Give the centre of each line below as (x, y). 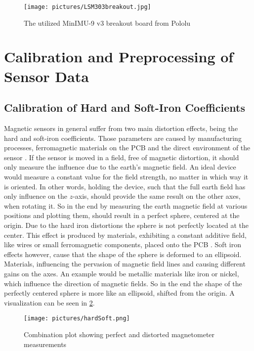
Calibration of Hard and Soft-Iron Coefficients (125, 108)
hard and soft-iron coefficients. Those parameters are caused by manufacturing (123, 138)
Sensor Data (46, 76)
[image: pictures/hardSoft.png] (77, 319)
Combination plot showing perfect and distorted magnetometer (119, 334)
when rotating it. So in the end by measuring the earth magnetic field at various (126, 205)
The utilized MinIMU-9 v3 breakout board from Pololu (107, 22)
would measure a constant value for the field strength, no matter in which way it (126, 176)
